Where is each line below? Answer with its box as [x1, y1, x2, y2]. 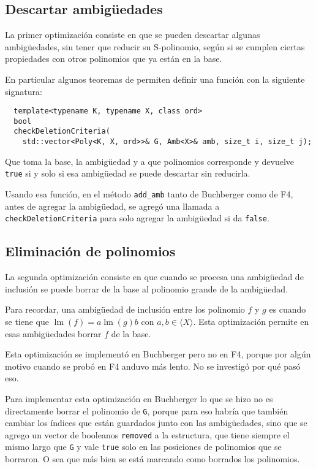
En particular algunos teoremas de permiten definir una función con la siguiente [5, 72, 305, 85]
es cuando [269, 303, 306, 316]
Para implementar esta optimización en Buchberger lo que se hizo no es [5, 392, 273, 405]
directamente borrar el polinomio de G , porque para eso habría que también [5, 404, 288, 417]
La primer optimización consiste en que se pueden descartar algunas [5, 28, 260, 41]
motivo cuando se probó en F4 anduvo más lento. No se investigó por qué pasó [5, 359, 301, 372]
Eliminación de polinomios [5, 242, 176, 261]
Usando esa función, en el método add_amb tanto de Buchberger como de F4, [5, 188, 293, 200]
